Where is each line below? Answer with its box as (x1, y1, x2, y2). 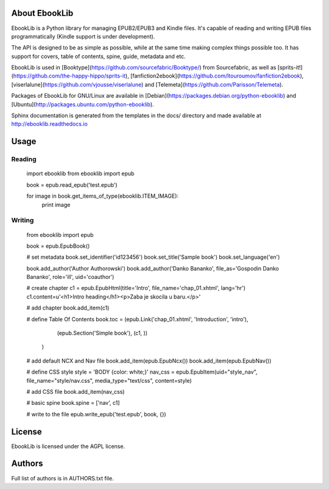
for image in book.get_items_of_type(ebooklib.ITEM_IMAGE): (26, 192, 179, 200)
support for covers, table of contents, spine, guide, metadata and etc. (11, 53, 186, 60)
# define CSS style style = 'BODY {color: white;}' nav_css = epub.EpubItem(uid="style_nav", (26, 368, 258, 375)
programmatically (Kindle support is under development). (11, 32, 155, 40)
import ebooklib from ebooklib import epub (26, 170, 135, 177)
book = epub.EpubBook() (26, 242, 90, 250)
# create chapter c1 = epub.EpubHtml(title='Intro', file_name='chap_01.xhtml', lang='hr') (26, 284, 246, 292)
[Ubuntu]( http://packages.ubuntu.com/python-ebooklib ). (11, 101, 155, 108)
